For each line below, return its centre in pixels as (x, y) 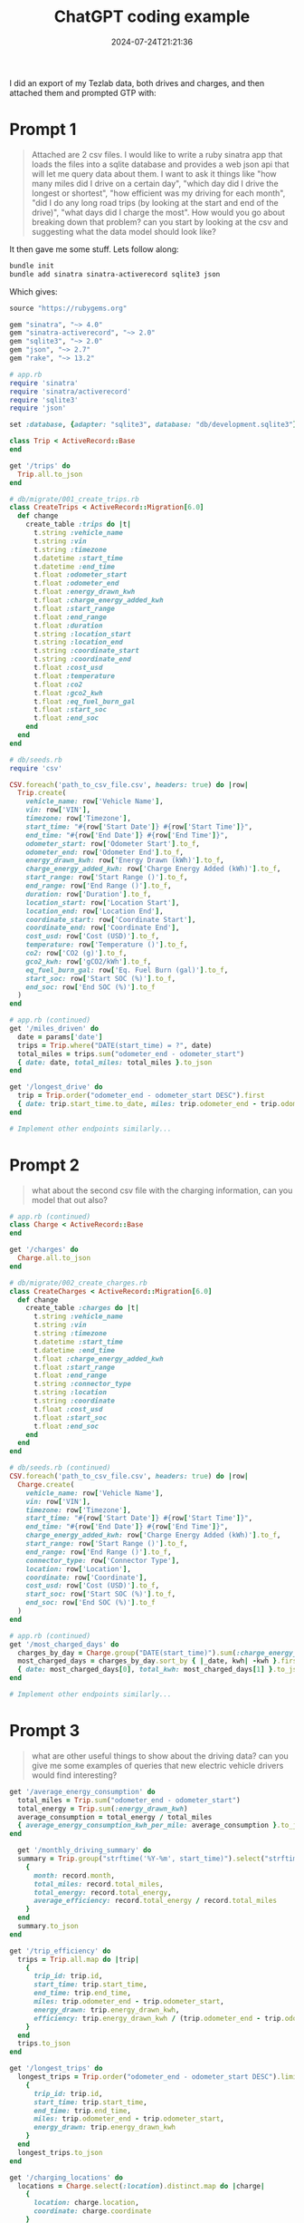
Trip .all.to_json (50, 474)
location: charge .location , (86, 2203)
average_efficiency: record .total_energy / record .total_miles (155, 1901)
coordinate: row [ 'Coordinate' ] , (86, 1577)
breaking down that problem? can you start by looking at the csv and (160, 222)
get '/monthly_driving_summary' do (85, 1850)
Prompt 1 (43, 130)
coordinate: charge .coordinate (92, 2211)
